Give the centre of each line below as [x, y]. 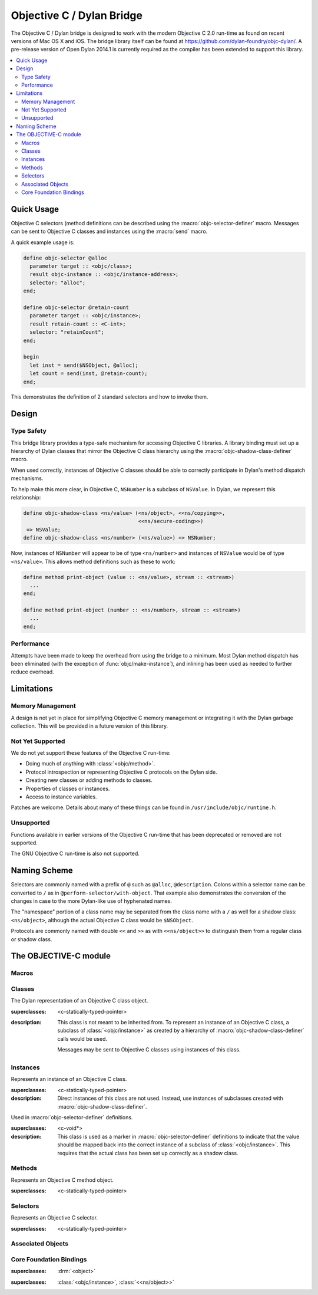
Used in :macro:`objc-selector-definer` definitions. [72, 1117]
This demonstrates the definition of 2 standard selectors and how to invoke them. [110, 397]
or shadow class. [32, 939]
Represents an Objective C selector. [54, 1218]
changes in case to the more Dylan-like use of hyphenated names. [91, 901]
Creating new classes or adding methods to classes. [89, 780]
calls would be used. [82, 1038]
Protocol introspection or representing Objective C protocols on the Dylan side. [121, 772]
